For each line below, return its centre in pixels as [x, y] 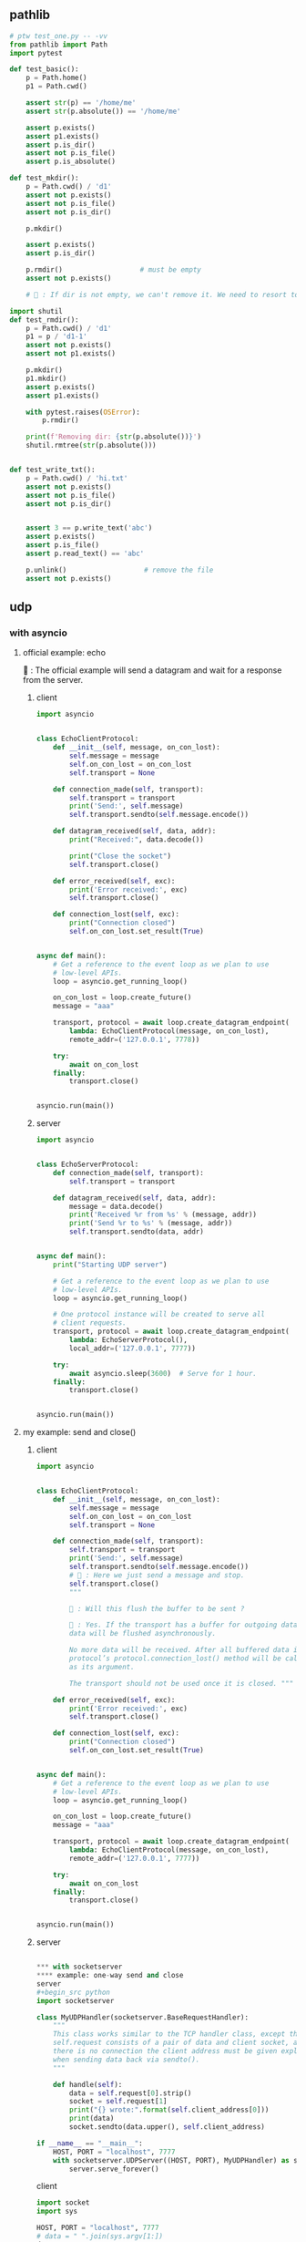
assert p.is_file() [63, 545]
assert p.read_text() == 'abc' [85, 554]
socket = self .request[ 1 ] [118, 2102]
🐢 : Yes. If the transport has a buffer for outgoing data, [185, 1625]
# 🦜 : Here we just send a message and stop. [157, 1575]
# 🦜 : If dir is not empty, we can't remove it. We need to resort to [163, 294]
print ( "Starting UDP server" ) [110, 1265]
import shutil [36, 311]
